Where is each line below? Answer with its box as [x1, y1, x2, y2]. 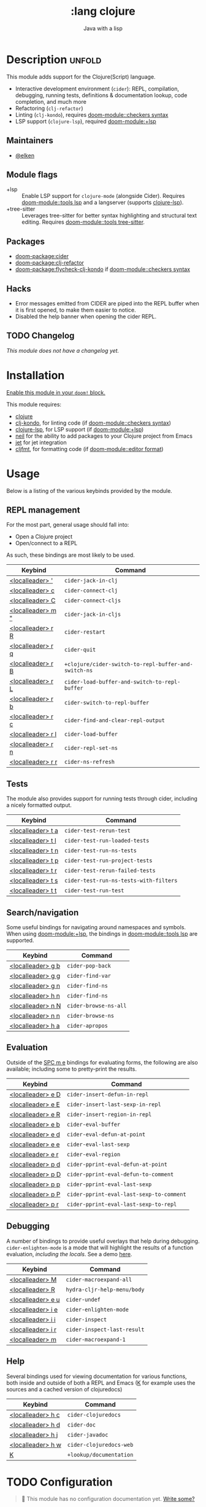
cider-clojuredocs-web [67, 1441, 134, 1448]
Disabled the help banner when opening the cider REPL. [15, 312, 157, 320]
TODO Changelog [6, 331, 75, 341]
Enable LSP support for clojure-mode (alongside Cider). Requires [21, 192, 185, 200]
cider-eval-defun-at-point [66, 1131, 146, 1138]
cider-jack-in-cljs [64, 611, 121, 618]
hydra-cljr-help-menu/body [66, 1286, 145, 1293]
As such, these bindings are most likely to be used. [6, 551, 135, 559]
